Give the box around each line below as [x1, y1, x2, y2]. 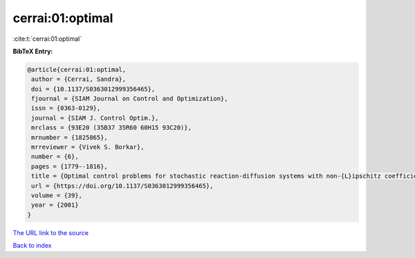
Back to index [12, 241, 52, 250]
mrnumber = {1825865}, [31, 133, 109, 141]
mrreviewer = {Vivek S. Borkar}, [31, 143, 145, 151]
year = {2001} [31, 201, 79, 209]
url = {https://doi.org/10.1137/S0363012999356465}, [31, 182, 214, 190]
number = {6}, [31, 153, 79, 160]
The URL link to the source [12, 228, 89, 237]
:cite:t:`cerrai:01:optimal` [12, 35, 82, 43]
